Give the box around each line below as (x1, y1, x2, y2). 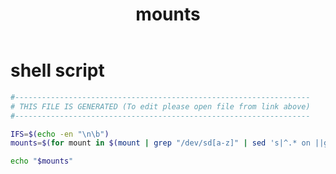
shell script (10, 59, 105, 82)
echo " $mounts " (10, 156, 74, 167)
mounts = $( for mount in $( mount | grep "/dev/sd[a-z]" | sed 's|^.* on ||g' (10, 138, 333, 148)
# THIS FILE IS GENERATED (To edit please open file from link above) (10, 101, 311, 112)
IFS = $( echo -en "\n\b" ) (10, 129, 110, 139)
